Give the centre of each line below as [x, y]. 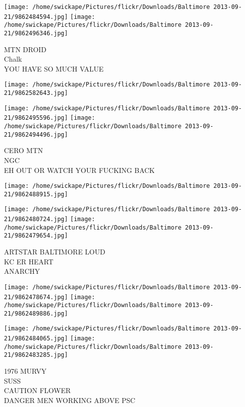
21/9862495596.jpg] [36, 118]
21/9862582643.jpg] [36, 93]
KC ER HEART [29, 261]
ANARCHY [22, 271]
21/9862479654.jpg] [36, 236]
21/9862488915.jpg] [36, 194]
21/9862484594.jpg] [36, 17]
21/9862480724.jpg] [36, 219]
